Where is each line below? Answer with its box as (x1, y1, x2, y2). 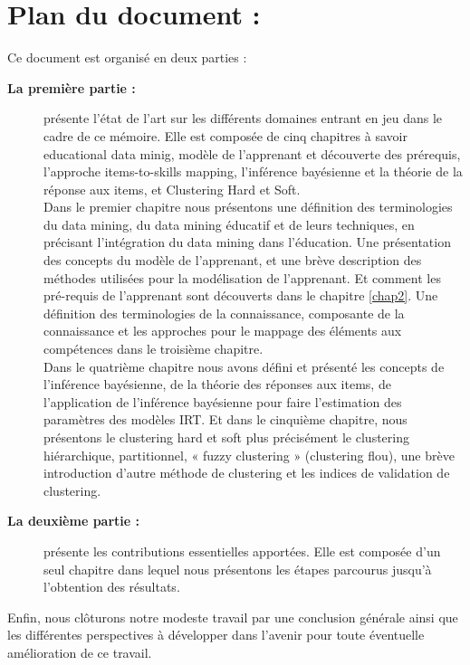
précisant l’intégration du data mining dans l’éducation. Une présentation (43, 233, 451, 252)
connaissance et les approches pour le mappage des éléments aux (43, 321, 402, 340)
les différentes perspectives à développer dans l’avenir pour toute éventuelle (7, 625, 425, 644)
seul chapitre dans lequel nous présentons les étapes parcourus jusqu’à (43, 559, 432, 578)
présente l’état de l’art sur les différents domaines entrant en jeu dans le (43, 109, 443, 128)
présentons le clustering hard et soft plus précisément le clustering (43, 428, 409, 446)
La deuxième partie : (7, 511, 139, 530)
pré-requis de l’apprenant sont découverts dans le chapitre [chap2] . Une (43, 286, 438, 305)
